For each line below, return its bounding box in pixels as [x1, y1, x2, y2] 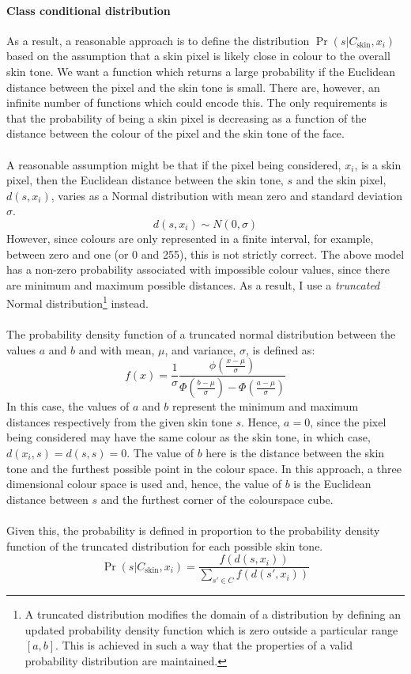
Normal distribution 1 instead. [6, 293, 149, 311]
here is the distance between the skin [205, 444, 385, 460]
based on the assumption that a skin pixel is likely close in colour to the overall [6, 47, 390, 64]
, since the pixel [310, 413, 386, 430]
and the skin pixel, [296, 172, 386, 188]
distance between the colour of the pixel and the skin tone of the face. [6, 125, 345, 142]
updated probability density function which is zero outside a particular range [25, 621, 398, 638]
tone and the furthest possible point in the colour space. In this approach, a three [6, 460, 402, 476]
